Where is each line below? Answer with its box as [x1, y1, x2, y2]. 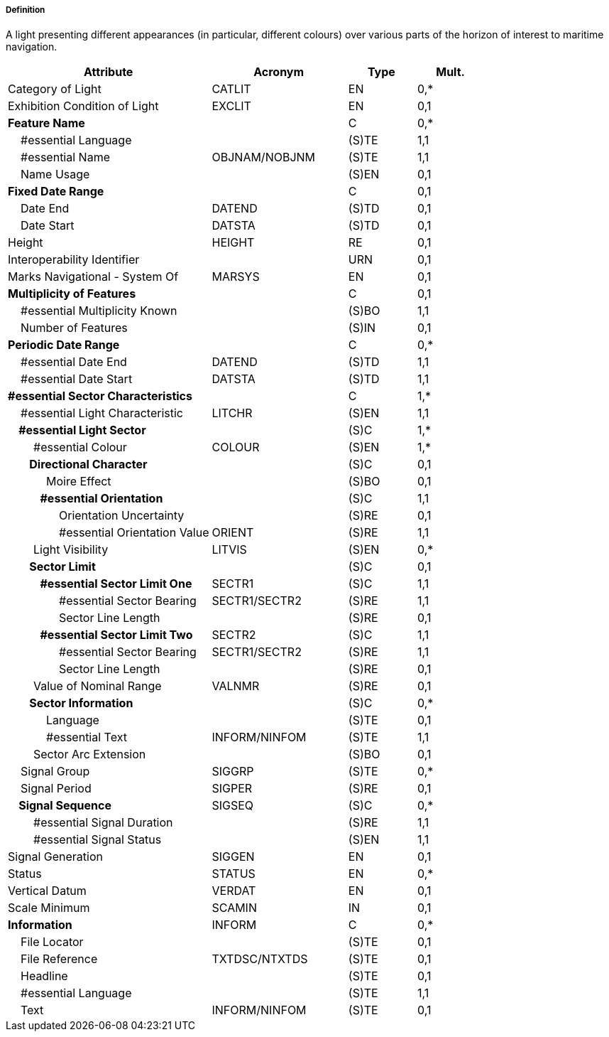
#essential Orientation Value [59, 525, 209, 540]
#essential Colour [33, 440, 127, 455]
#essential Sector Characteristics [8, 389, 192, 404]
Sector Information [29, 696, 133, 711]
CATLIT [212, 82, 251, 97]
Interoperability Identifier [8, 252, 140, 267]
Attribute [84, 65, 133, 80]
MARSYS [212, 269, 260, 284]
